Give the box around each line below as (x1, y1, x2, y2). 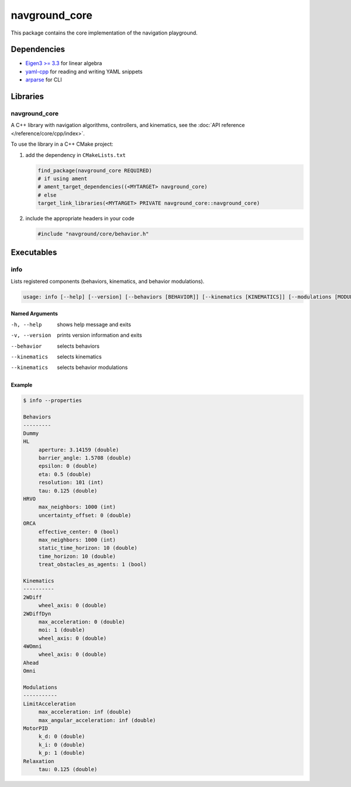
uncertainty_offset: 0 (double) (38, 512, 132, 518)
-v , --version (11, 332, 51, 339)
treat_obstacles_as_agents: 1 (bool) (38, 561, 147, 568)
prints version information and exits (57, 331, 143, 339)
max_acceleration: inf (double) (38, 709, 132, 716)
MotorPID (23, 725, 49, 731)
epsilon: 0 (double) (38, 463, 98, 470)
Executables (11, 248, 57, 258)
